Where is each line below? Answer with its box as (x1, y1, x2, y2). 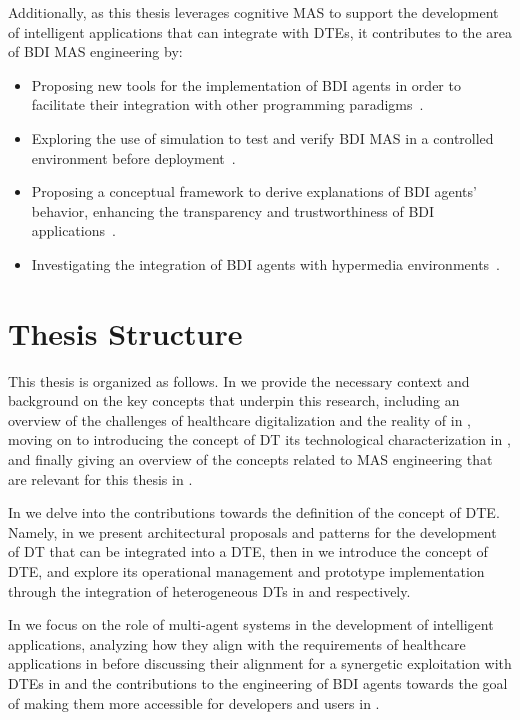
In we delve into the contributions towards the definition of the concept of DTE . (8, 502, 500, 523)
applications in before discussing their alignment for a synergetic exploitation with (8, 653, 512, 674)
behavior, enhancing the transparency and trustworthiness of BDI (31, 200, 435, 221)
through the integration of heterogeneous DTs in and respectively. (8, 580, 411, 601)
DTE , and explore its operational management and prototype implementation (8, 561, 485, 581)
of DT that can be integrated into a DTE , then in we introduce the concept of (8, 541, 488, 562)
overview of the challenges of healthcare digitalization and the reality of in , (8, 409, 471, 430)
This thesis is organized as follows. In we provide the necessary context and (8, 370, 470, 391)
